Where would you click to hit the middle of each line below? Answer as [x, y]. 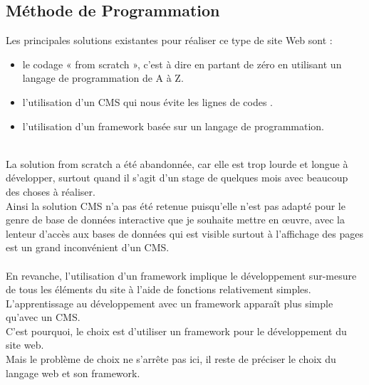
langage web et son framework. [73, 373]
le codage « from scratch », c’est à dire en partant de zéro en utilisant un [182, 64]
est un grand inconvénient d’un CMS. [88, 247]
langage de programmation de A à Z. [103, 78]
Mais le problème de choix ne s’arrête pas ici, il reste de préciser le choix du [171, 359]
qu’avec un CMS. [43, 317]
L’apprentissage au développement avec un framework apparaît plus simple [170, 303]
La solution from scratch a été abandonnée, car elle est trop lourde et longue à [177, 163]
